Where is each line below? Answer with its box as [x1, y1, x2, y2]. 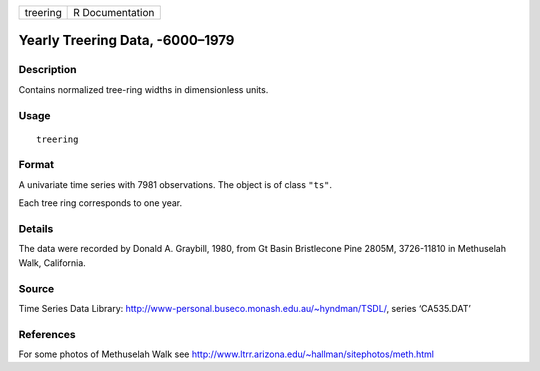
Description [18, 63, 77, 77]
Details [18, 222, 54, 236]
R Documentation [73, 6, 155, 19]
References [18, 327, 76, 341]
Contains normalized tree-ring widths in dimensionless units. [18, 83, 269, 95]
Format [18, 158, 55, 172]
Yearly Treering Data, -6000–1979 [18, 32, 235, 49]
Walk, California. [18, 256, 87, 269]
